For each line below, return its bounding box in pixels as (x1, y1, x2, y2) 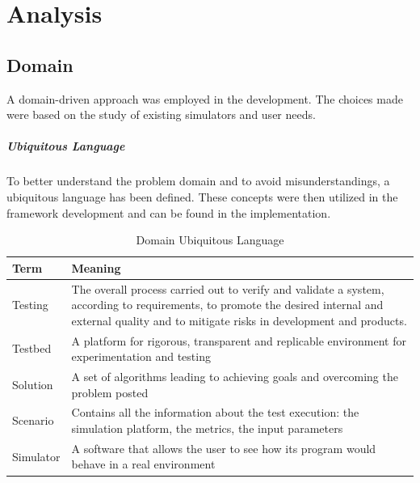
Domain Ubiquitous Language (136, 231, 284, 248)
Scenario (12, 412, 54, 429)
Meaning (71, 259, 121, 276)
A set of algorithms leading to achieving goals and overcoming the (71, 368, 398, 385)
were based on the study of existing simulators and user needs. (6, 106, 316, 123)
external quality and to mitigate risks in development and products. (71, 311, 407, 328)
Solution (12, 375, 53, 392)
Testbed (12, 340, 52, 357)
